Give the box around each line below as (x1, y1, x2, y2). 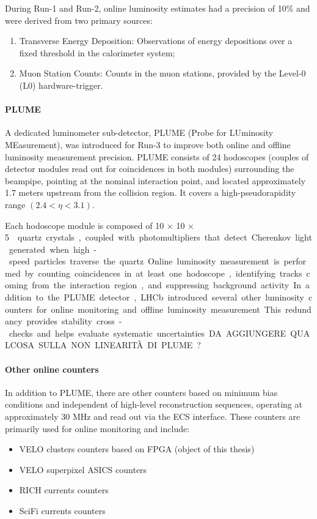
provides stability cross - (26, 315, 122, 327)
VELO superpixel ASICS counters (19, 463, 147, 476)
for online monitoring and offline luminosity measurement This (36, 302, 282, 315)
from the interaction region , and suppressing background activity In (32, 278, 302, 291)
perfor (283, 255, 307, 267)
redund (285, 302, 312, 315)
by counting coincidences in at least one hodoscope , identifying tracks (24, 266, 302, 279)
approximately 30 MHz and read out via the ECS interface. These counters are (5, 410, 301, 423)
